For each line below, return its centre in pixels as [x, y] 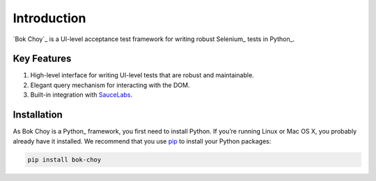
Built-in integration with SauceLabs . [81, 95]
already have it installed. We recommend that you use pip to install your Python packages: [142, 141]
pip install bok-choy [64, 159]
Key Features [42, 59]
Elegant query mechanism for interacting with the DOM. [110, 85]
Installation [38, 115]
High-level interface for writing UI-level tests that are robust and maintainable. [142, 75]
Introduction [49, 18]
